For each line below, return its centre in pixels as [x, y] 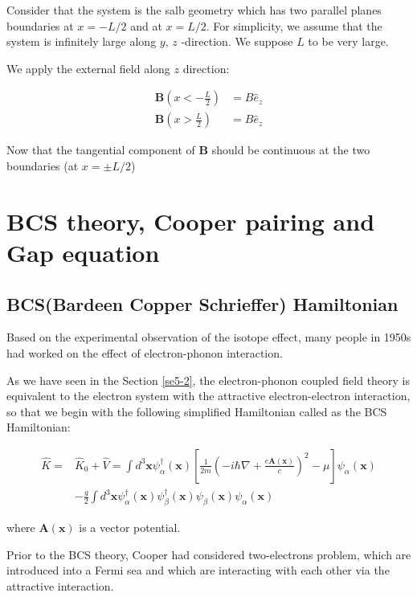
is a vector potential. [130, 527]
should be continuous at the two [291, 150]
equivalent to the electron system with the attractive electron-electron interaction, [208, 396]
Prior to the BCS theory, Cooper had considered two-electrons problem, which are [209, 554]
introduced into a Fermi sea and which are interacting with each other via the [198, 570]
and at [146, 25]
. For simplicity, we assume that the [294, 25]
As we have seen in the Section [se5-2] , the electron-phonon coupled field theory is [208, 380]
